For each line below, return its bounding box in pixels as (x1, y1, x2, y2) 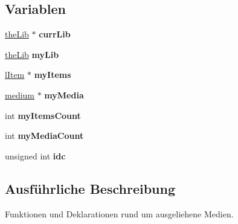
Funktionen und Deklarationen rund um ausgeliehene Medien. (5, 207, 234, 220)
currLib (39, 28, 71, 40)
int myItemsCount (5, 109, 81, 121)
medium (5, 88, 34, 101)
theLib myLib (5, 48, 59, 60)
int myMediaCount (5, 129, 84, 142)
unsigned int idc (5, 149, 66, 162)
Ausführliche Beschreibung (5, 179, 175, 197)
